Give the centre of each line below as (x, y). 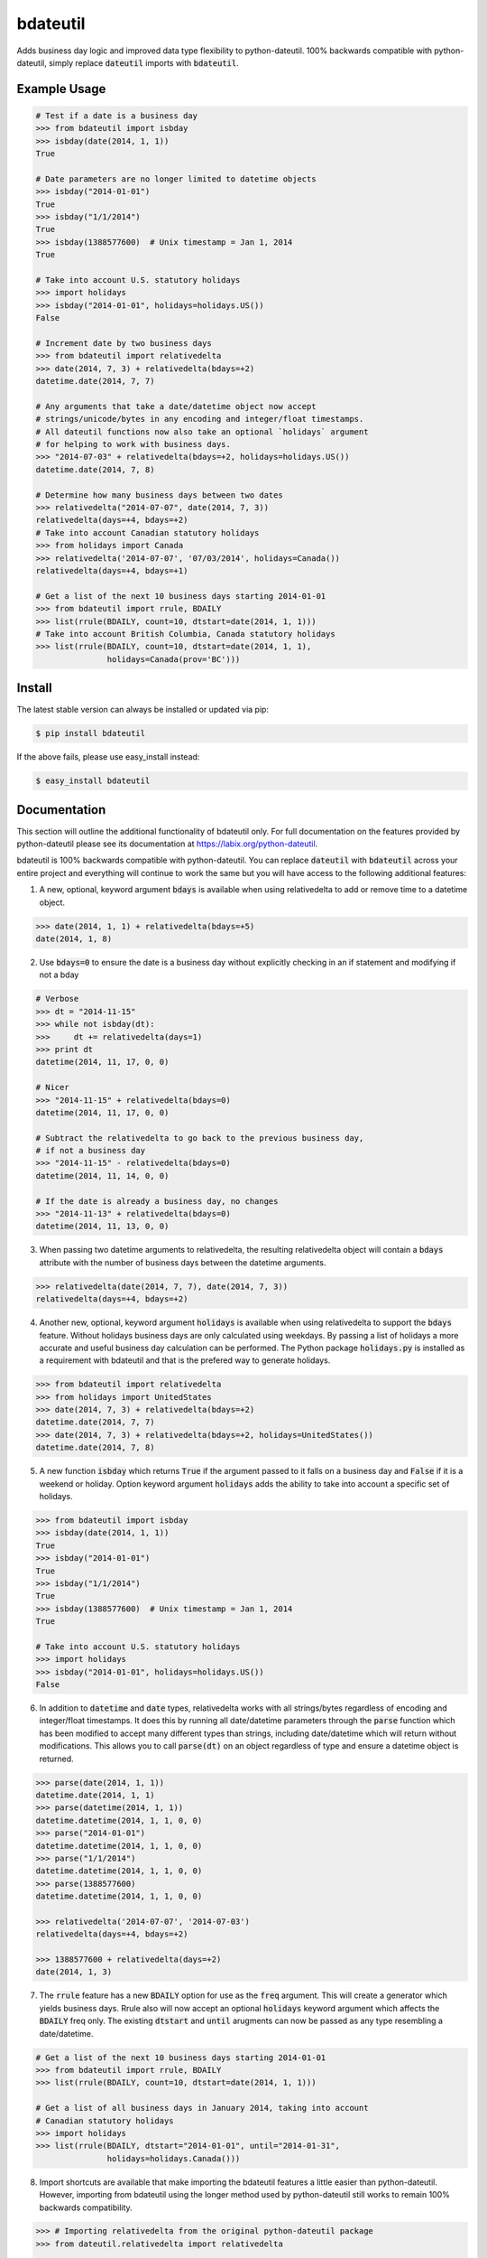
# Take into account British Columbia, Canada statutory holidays (185, 634)
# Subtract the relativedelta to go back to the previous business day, (200, 1138)
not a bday (59, 975)
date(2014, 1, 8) (74, 939)
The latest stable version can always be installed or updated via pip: (143, 710)
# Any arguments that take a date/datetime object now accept (176, 406)
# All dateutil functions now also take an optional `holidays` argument (202, 432)
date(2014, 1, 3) (74, 1972)
